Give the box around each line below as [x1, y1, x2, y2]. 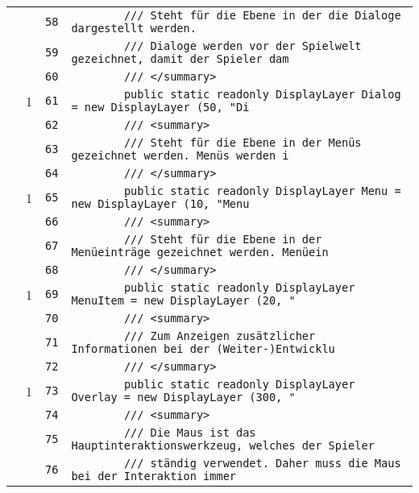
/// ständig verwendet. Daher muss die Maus [123, 457, 401, 470]
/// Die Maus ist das [123, 426, 256, 439]
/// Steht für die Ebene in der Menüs [123, 136, 362, 149]
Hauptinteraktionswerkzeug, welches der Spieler [71, 439, 375, 452]
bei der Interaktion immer [71, 470, 236, 483]
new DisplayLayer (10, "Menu [71, 197, 250, 210]
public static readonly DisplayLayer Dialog [123, 88, 401, 101]
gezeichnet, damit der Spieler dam [71, 52, 289, 65]
